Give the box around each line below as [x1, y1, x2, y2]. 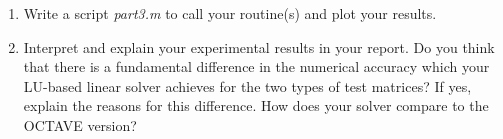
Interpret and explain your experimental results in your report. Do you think [23, 36, 495, 57]
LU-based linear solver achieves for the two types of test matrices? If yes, [23, 75, 472, 96]
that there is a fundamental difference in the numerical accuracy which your [23, 56, 490, 77]
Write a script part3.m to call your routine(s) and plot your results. [23, 3, 437, 23]
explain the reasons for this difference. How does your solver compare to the [23, 95, 489, 116]
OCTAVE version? [23, 114, 137, 135]
